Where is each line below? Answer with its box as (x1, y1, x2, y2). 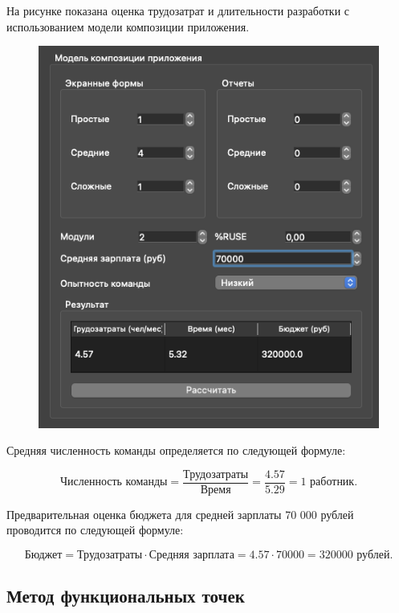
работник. (310, 476, 358, 488)
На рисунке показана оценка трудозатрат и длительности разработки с (6, 2, 350, 18)
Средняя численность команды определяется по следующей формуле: (6, 442, 346, 459)
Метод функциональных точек (6, 583, 245, 608)
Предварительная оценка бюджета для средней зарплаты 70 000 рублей (6, 505, 354, 522)
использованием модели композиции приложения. (6, 18, 250, 35)
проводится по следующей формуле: (6, 521, 184, 538)
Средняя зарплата (149, 549, 234, 561)
